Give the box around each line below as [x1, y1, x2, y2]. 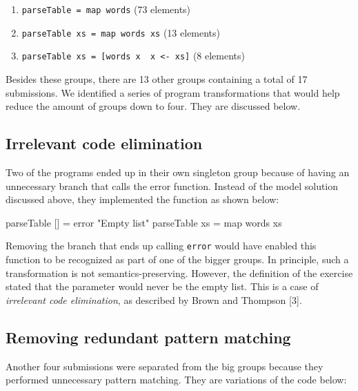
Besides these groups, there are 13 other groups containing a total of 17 [6, 71, 308, 86]
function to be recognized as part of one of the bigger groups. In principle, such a [6, 251, 349, 266]
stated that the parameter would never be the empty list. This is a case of [6, 279, 319, 294]
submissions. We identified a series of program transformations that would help [6, 85, 340, 99]
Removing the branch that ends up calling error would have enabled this [6, 238, 317, 253]
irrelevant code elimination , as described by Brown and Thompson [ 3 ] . [6, 292, 302, 307]
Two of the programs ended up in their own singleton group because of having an [6, 164, 350, 179]
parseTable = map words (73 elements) [21, 2, 191, 16]
